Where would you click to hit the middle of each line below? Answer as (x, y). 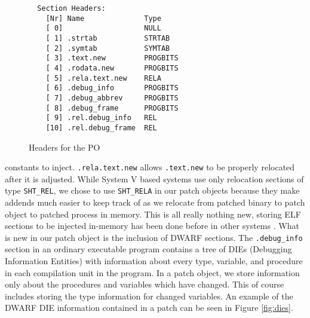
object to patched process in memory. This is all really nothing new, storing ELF (153, 214)
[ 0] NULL (103, 28)
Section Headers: (71, 8)
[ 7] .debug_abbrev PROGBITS (112, 98)
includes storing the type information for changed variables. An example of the (149, 296)
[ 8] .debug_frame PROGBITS (112, 108)
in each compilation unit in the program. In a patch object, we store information (152, 272)
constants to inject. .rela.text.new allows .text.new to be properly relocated (150, 167)
